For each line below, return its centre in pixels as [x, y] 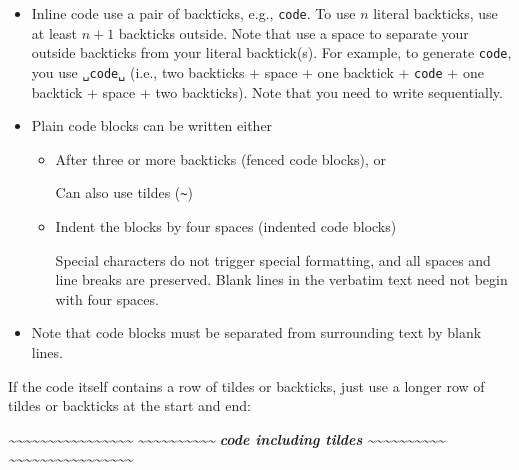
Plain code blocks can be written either [152, 125]
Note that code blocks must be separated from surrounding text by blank [256, 332]
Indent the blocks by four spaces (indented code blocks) [226, 226]
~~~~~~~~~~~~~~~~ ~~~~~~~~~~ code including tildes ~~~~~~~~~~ [226, 438]
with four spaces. [107, 298]
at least [54, 32]
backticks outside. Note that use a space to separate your [293, 32]
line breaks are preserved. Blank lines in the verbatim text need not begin [281, 279]
